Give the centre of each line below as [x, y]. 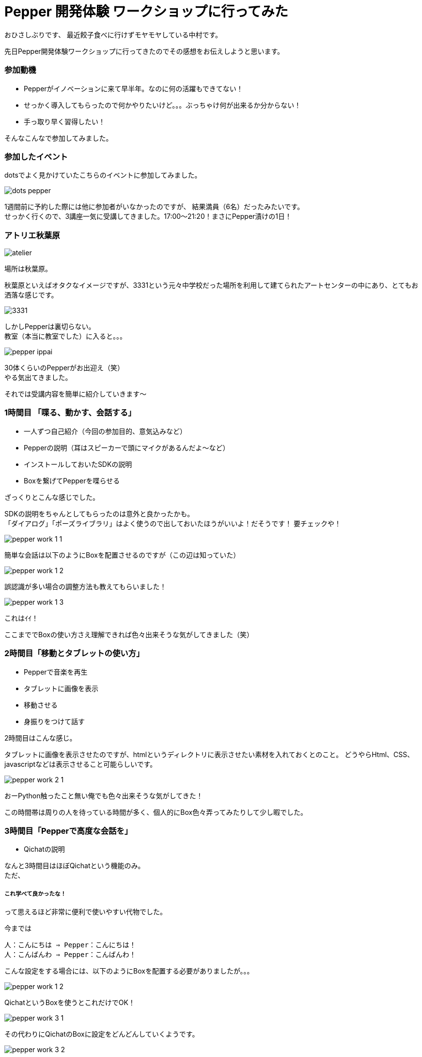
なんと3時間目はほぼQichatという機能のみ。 [75, 866]
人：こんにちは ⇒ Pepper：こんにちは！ [70, 945]
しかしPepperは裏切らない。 [50, 326]
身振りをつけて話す [54, 721]
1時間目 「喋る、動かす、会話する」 [70, 413]
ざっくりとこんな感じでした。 [52, 497]
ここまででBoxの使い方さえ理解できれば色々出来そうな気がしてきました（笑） [129, 634]
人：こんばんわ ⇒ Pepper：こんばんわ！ [70, 955]
